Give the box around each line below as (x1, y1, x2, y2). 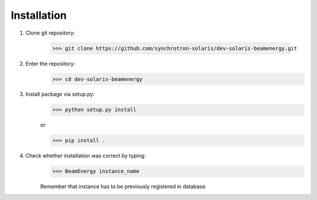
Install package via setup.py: (25, 91, 95, 98)
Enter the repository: (25, 60, 76, 67)
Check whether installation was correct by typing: (25, 152, 146, 160)
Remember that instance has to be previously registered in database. (40, 183, 207, 190)
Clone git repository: (25, 29, 76, 36)
